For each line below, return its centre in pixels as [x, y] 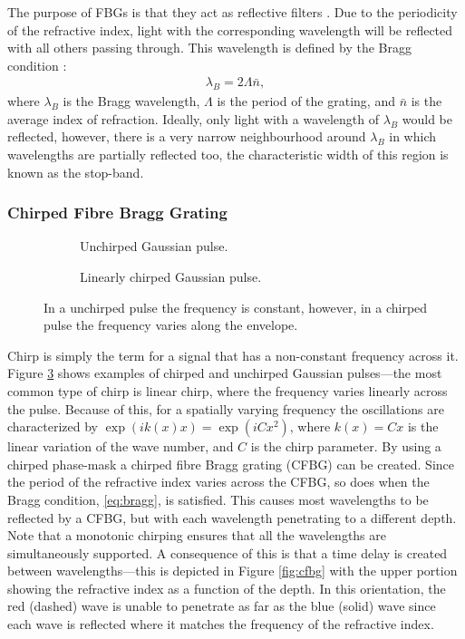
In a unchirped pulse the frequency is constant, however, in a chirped [236, 307]
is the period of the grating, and [306, 101]
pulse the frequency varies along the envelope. [171, 325]
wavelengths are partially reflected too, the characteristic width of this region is [228, 154]
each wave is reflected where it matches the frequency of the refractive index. [221, 624]
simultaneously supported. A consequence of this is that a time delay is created [228, 552]
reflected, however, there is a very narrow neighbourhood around [187, 136]
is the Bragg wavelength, [131, 101]
